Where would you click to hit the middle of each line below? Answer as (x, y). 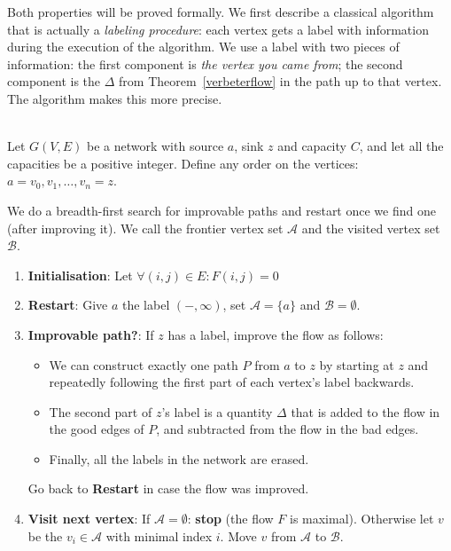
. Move (238, 535)
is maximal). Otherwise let (362, 519)
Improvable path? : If (91, 334)
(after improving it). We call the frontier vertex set (145, 228)
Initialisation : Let (80, 275)
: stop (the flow (230, 519)
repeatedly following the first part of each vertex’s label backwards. (232, 382)
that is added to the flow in (365, 411)
